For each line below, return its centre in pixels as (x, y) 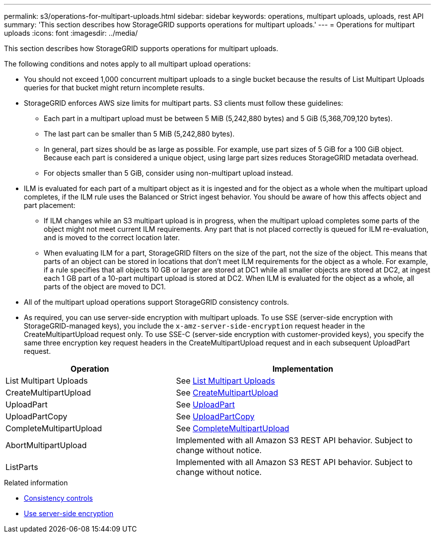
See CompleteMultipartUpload (233, 428)
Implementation (303, 369)
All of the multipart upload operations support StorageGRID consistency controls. (156, 302)
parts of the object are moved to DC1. (105, 287)
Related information (36, 483)
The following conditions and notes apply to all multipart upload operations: (127, 64)
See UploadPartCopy (215, 416)
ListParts (22, 467)
